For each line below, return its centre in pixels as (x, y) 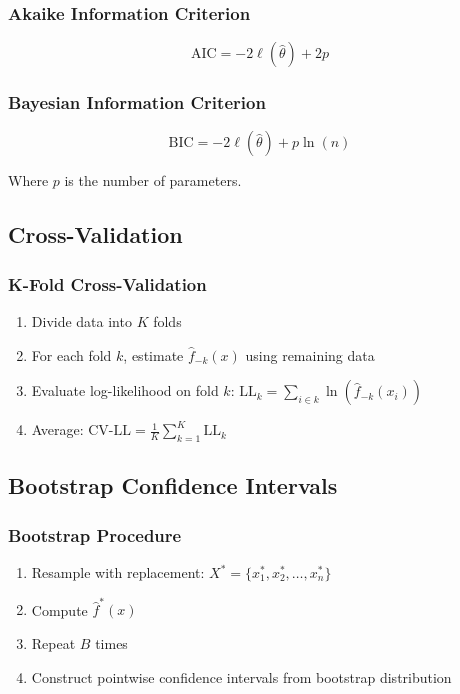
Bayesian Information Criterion (137, 102)
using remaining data (310, 354)
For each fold (71, 354)
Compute (59, 609)
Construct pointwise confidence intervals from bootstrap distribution (241, 676)
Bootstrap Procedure (95, 534)
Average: (57, 429)
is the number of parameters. (153, 180)
